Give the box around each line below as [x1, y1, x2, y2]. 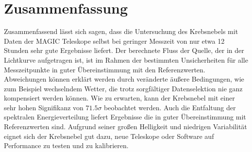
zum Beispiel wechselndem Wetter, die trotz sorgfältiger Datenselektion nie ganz [4, 83, 243, 93]
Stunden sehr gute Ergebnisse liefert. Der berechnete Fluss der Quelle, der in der [4, 45, 244, 55]
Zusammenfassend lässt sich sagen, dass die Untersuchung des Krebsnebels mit [4, 26, 238, 36]
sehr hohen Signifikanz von [4, 102, 84, 112]
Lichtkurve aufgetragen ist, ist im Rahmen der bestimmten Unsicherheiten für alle [4, 54, 248, 65]
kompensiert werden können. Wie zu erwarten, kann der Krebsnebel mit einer [4, 93, 235, 103]
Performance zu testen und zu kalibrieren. [4, 140, 129, 151]
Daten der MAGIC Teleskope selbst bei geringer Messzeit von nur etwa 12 [4, 35, 225, 46]
